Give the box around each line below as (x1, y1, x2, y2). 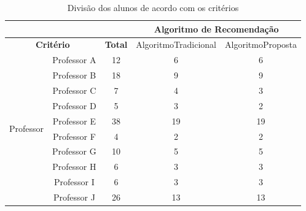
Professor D (52, 99, 96, 112)
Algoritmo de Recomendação (154, 22, 279, 35)
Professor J (53, 190, 95, 203)
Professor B (52, 69, 96, 82)
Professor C (52, 83, 96, 96)
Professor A (52, 53, 96, 66)
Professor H (52, 160, 96, 173)
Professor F (52, 129, 96, 142)
